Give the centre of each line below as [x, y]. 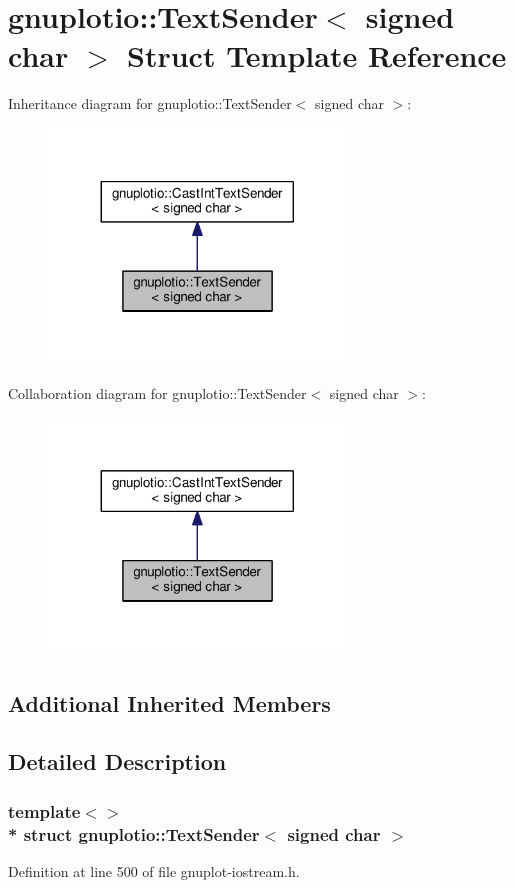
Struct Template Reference [317, 55]
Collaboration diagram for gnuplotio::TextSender [157, 392]
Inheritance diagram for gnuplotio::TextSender [150, 103]
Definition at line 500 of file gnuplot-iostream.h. [154, 870]
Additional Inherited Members [169, 702]
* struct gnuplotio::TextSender [134, 833]
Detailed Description [117, 761]
